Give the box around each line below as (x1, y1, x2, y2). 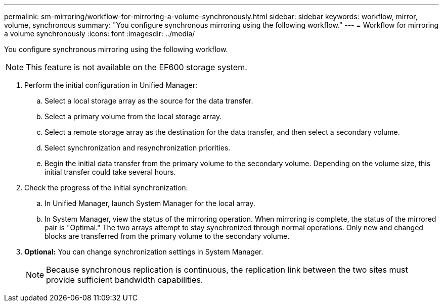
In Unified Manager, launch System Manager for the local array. (45, 199, 255, 208)
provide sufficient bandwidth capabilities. (46, 275, 203, 285)
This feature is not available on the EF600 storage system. (26, 62, 247, 72)
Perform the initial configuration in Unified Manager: (24, 81, 197, 89)
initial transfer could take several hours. (45, 168, 176, 176)
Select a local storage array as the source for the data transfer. (45, 96, 253, 105)
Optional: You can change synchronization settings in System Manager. (24, 247, 263, 256)
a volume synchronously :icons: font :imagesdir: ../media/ (4, 29, 195, 38)
